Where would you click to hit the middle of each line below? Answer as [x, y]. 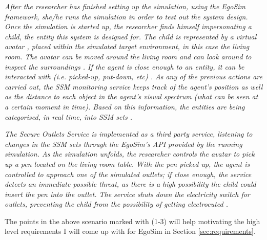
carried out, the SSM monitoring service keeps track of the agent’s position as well [134, 86]
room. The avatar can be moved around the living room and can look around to [128, 56]
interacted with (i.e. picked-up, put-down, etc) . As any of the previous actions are [133, 77]
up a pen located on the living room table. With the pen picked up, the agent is [127, 163]
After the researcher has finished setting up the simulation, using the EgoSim [125, 6]
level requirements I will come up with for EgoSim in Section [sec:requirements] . [130, 231]
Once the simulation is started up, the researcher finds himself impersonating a [128, 26]
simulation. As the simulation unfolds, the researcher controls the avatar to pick [130, 154]
